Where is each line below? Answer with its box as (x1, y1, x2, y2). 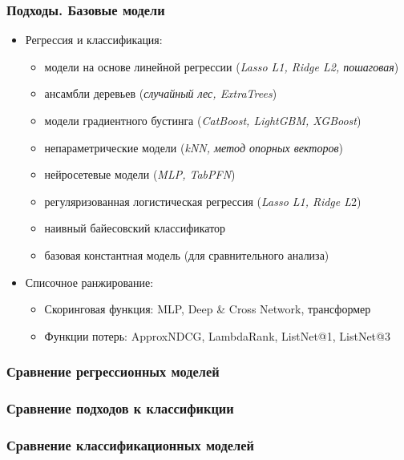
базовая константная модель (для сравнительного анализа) (44, 246, 329, 263)
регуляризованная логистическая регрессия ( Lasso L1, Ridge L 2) (44, 192, 362, 209)
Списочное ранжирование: (25, 273, 154, 290)
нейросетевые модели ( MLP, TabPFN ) (44, 166, 236, 183)
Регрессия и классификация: (25, 31, 163, 48)
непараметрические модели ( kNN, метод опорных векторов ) (44, 139, 343, 155)
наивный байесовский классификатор (44, 220, 226, 236)
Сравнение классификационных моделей (6, 434, 254, 454)
